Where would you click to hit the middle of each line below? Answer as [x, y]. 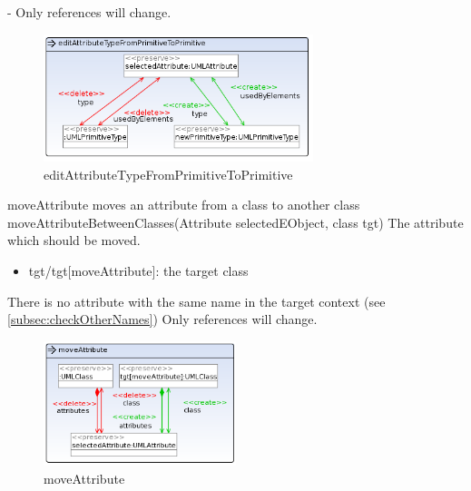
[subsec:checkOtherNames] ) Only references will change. [162, 319]
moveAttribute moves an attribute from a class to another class [184, 205]
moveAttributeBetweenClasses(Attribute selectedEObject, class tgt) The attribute [235, 222]
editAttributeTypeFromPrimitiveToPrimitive [168, 174]
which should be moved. [74, 240]
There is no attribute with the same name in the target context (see [196, 301]
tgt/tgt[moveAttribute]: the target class [138, 270]
